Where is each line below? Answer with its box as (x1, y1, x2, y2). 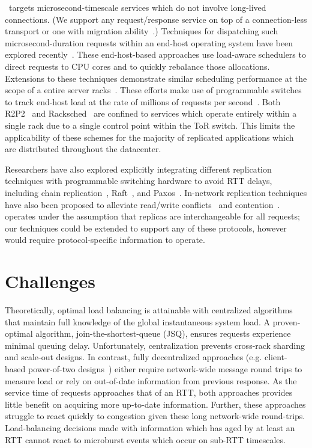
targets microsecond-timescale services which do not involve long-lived (8, 1, 266, 13)
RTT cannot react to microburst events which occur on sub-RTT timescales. (5, 433, 286, 446)
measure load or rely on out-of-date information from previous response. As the (5, 374, 297, 387)
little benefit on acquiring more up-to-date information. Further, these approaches (5, 397, 306, 410)
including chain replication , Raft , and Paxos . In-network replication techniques (5, 186, 307, 198)
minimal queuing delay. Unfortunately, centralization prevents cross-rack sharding (5, 339, 305, 351)
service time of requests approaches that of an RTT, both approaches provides (5, 386, 293, 399)
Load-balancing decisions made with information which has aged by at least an (5, 421, 295, 434)
